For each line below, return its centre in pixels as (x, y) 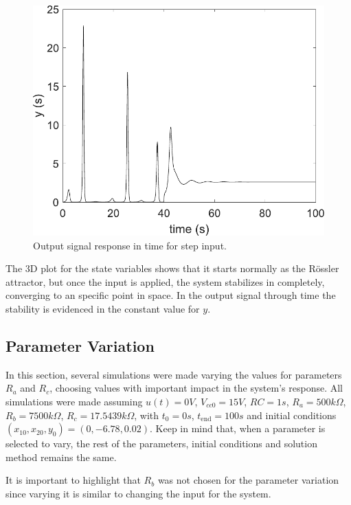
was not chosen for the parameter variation (248, 480)
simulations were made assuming (74, 401)
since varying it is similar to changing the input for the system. (138, 493)
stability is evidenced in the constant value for (103, 308)
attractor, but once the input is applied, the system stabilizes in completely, (165, 281)
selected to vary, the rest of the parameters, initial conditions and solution (161, 444)
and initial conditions (292, 415)
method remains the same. (61, 457)
